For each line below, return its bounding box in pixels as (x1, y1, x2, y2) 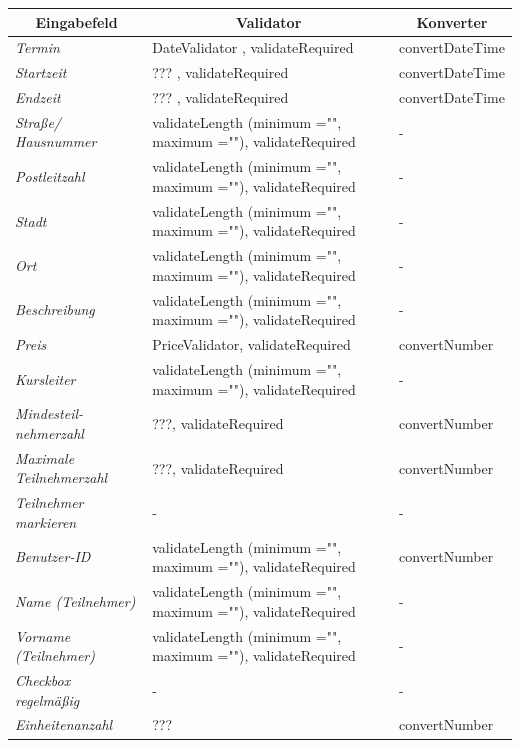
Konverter (416, 11, 488, 32)
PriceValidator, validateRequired (152, 334, 351, 355)
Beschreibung (15, 299, 95, 320)
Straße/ (15, 111, 61, 132)
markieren (15, 511, 77, 532)
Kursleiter (15, 368, 76, 389)
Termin (15, 37, 60, 58)
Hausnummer (15, 131, 97, 152)
